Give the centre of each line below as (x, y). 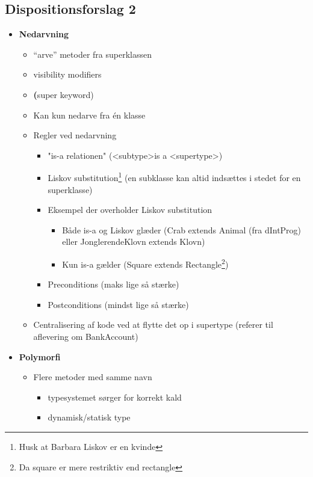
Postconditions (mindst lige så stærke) (118, 304)
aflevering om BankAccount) (86, 337)
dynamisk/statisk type (89, 417)
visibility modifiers (67, 74)
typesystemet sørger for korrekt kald (115, 397)
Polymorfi (40, 356)
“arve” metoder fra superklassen (92, 54)
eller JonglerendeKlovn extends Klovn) (134, 242)
